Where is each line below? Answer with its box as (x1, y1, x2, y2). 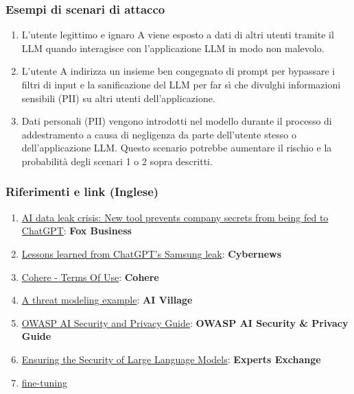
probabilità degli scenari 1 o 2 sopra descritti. (21, 153, 213, 168)
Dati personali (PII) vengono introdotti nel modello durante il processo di (21, 114, 332, 128)
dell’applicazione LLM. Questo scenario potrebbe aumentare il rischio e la (21, 140, 332, 155)
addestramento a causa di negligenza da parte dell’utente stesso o (21, 127, 296, 141)
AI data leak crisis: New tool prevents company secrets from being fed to (21, 210, 329, 224)
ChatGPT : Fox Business (21, 223, 132, 238)
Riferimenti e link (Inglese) (5, 183, 159, 200)
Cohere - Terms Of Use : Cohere (21, 269, 159, 284)
